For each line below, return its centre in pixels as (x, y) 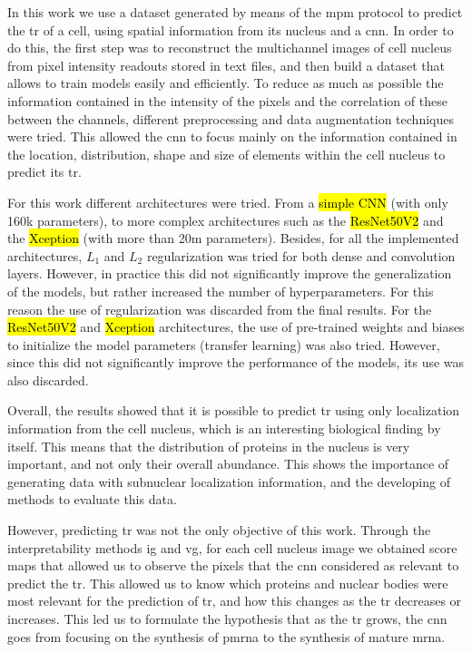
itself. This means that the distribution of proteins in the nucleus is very (209, 446)
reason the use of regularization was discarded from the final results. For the (220, 309)
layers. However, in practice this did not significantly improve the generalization (230, 273)
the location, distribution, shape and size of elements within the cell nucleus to (226, 154)
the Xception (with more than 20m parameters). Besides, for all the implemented (233, 238)
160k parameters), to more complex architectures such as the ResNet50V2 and (226, 220)
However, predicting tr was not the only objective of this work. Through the (219, 530)
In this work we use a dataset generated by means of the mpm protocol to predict (235, 12)
